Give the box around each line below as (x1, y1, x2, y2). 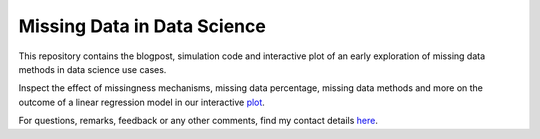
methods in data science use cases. (18, 63, 167, 75)
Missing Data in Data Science (18, 15, 267, 37)
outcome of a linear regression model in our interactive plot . (18, 96, 265, 108)
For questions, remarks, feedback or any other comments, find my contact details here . (18, 115, 379, 127)
